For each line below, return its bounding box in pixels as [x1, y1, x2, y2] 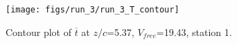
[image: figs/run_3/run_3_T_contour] [6, 5, 179, 15]
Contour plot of [6, 24, 71, 39]
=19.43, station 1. [156, 24, 232, 39]
